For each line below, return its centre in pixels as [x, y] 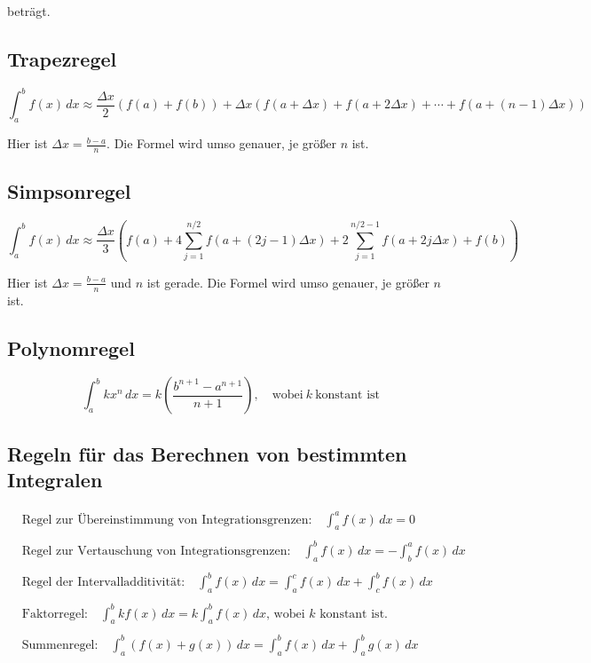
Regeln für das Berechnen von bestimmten [207, 453]
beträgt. [29, 11]
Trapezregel [62, 58]
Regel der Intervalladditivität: [103, 583]
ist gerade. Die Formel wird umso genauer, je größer [288, 282]
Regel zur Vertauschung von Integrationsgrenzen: [156, 551]
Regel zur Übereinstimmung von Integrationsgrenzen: [167, 520]
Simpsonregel [69, 191]
